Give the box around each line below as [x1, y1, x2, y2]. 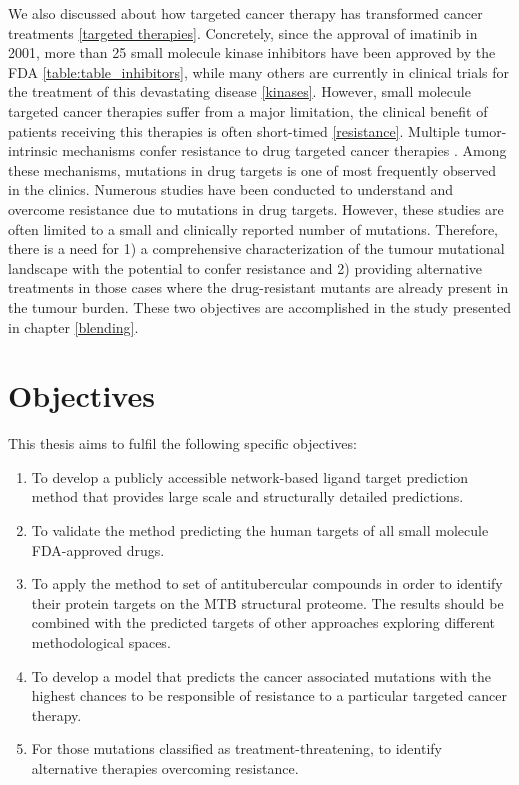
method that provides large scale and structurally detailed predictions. [31, 486, 464, 507]
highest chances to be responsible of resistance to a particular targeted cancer [31, 685, 507, 706]
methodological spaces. [31, 631, 171, 652]
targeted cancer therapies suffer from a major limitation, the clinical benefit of [8, 100, 488, 121]
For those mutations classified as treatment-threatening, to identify [31, 738, 442, 759]
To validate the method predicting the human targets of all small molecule [31, 520, 489, 540]
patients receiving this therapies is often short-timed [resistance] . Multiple [8, 120, 460, 141]
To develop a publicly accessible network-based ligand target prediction [31, 466, 469, 487]
